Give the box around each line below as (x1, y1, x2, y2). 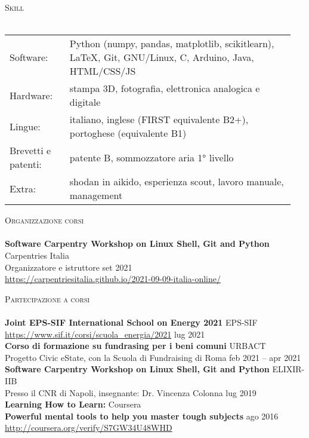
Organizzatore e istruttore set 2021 (5, 261, 132, 273)
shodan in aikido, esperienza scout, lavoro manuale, (69, 174, 284, 189)
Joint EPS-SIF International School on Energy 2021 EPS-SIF (5, 316, 258, 328)
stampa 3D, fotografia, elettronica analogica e (69, 81, 260, 96)
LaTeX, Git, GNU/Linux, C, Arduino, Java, (69, 50, 254, 65)
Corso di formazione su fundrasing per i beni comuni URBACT (5, 339, 266, 352)
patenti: (10, 157, 42, 171)
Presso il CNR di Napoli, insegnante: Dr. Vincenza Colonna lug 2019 (5, 386, 257, 399)
